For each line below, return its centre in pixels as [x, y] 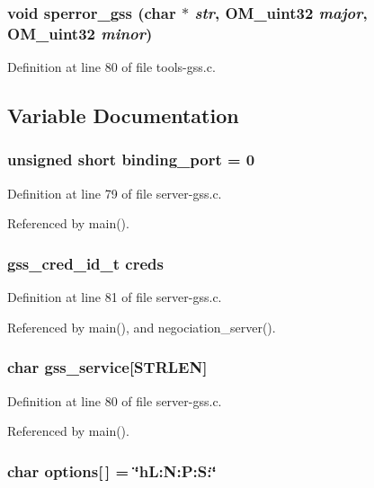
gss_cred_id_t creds [85, 263]
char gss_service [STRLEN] [107, 367]
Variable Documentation [123, 115]
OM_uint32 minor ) [80, 33]
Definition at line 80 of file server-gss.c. [115, 400]
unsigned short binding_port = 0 [131, 160]
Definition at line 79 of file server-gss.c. [115, 193]
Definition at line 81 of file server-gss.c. [115, 297]
